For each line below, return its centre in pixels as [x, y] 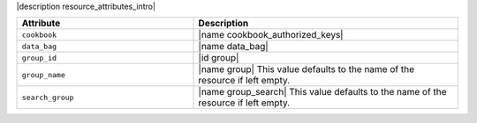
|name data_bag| [233, 47]
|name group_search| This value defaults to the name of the [322, 92]
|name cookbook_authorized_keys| [271, 35]
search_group [48, 97]
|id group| [219, 58]
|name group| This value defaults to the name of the [307, 69]
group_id [39, 58]
